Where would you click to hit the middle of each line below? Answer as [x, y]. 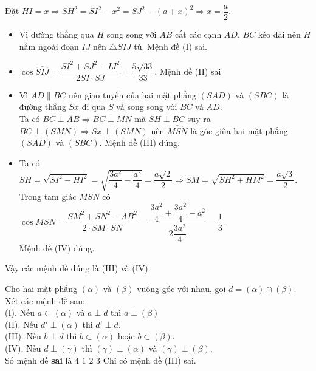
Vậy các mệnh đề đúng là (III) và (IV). [78, 268]
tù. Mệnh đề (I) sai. [170, 46]
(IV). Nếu [23, 348]
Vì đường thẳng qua [57, 34]
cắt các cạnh [198, 34]
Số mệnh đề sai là [39, 360]
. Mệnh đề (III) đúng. [139, 142]
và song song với [147, 107]
